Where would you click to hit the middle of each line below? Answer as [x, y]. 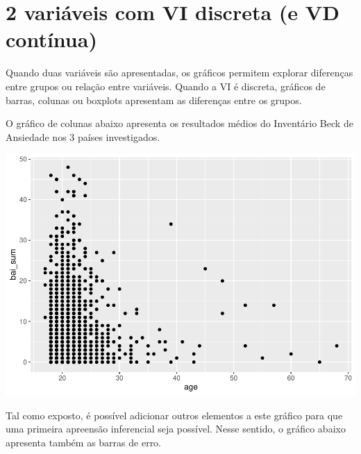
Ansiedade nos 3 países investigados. [83, 136]
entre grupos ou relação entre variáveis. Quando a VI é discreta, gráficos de [166, 86]
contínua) [51, 39]
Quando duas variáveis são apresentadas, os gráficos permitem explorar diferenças [179, 73]
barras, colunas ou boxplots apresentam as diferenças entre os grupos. [154, 100]
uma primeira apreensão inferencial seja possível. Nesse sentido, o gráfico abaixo [176, 429]
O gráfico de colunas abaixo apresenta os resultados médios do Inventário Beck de [179, 123]
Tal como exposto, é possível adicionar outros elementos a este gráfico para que [174, 415]
